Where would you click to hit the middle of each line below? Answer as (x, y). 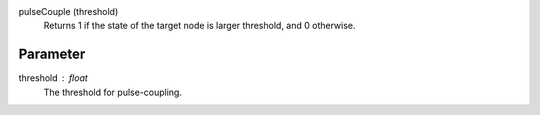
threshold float (53, 78)
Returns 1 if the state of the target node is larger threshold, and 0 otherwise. (199, 26)
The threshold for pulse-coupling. (112, 92)
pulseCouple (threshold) (68, 11)
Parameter (52, 54)
